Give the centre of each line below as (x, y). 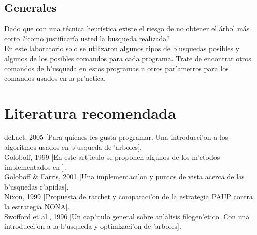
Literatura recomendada (90, 112)
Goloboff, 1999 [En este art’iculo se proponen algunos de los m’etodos (112, 157)
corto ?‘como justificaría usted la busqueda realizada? (87, 38)
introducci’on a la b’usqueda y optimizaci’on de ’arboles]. (93, 226)
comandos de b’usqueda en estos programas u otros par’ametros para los (116, 68)
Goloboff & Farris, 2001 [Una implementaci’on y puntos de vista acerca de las (124, 177)
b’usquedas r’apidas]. (36, 186)
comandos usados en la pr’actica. (55, 78)
